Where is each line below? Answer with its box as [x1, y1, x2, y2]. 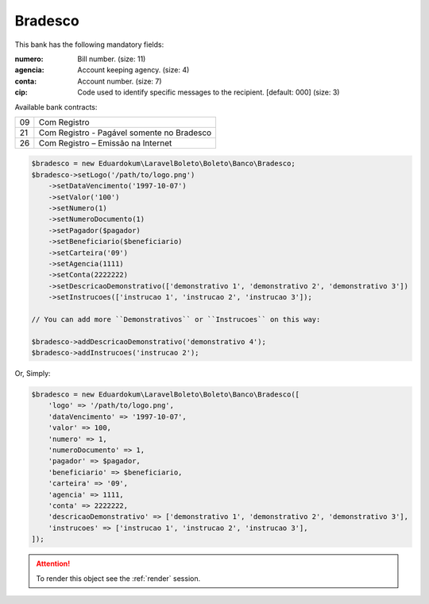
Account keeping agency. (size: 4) [77, 65, 190, 75]
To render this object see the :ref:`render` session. [36, 573, 201, 583]
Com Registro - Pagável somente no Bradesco [38, 127, 212, 138]
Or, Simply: [14, 369, 51, 378]
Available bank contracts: [14, 102, 98, 111]
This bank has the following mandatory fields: [14, 40, 164, 49]
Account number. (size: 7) [77, 76, 162, 86]
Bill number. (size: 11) [77, 54, 146, 64]
